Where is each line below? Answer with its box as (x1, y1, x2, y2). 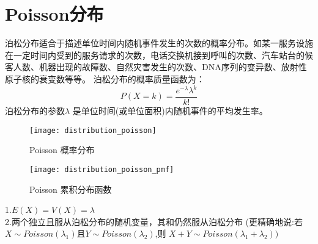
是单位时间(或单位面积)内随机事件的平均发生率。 (72, 104, 268, 117)
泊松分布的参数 (5, 104, 65, 117)
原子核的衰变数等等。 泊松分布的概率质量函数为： (5, 72, 205, 85)
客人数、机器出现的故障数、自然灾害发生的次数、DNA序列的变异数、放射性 (5, 60, 307, 73)
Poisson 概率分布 (29, 143, 95, 156)
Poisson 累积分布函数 (29, 182, 112, 195)
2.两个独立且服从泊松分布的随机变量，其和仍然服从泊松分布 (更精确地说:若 (5, 215, 303, 228)
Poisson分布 (5, 1, 104, 26)
